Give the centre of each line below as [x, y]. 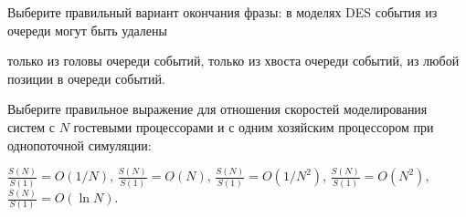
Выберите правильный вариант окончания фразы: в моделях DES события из [222, 12]
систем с [31, 126]
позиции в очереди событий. [86, 78]
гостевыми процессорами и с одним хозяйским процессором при [254, 126]
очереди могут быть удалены [87, 30]
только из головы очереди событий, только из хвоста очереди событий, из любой [233, 61]
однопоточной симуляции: [79, 145]
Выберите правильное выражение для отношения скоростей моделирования [217, 109]
